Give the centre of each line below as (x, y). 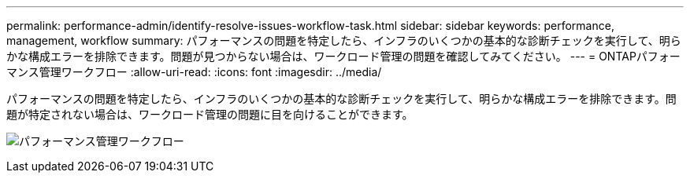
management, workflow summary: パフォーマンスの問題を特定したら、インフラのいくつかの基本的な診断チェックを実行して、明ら (344, 40)
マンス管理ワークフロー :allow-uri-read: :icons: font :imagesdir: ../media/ (194, 72)
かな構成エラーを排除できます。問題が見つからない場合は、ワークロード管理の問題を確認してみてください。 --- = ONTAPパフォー (343, 56)
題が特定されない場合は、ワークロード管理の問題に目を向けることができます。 (210, 114)
